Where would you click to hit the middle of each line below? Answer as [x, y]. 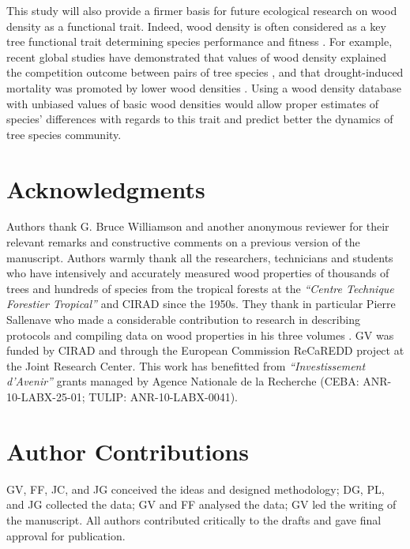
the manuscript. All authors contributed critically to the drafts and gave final [194, 519]
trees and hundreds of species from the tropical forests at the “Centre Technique [200, 288]
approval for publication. [66, 535]
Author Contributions [128, 451]
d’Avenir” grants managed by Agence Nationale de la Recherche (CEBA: [183, 381]
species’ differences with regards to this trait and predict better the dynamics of [200, 119]
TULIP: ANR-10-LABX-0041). [163, 397]
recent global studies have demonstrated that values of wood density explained [197, 56]
